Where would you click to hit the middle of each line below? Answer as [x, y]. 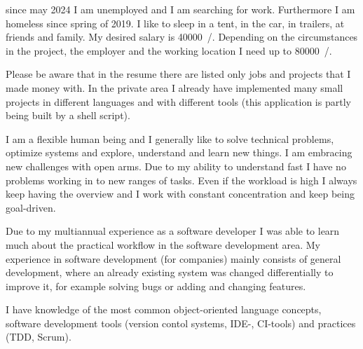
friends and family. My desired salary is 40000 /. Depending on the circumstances [182, 37]
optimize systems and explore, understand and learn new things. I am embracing [179, 152]
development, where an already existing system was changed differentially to [170, 272]
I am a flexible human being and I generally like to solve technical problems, [170, 138]
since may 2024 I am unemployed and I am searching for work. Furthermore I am [180, 9]
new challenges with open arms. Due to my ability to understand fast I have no [176, 166]
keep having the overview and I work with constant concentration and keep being [180, 194]
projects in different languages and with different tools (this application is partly [178, 101]
